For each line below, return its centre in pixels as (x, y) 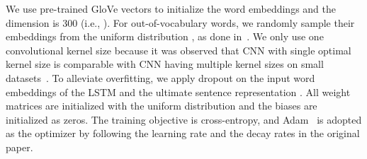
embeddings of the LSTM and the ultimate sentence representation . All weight (178, 92)
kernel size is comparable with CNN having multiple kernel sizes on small (165, 64)
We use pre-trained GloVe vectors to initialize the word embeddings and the (171, 8)
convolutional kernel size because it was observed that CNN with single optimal (179, 50)
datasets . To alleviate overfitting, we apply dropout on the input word (160, 77)
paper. (19, 147)
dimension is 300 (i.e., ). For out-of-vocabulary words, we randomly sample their (180, 22)
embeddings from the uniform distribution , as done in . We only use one (165, 36)
